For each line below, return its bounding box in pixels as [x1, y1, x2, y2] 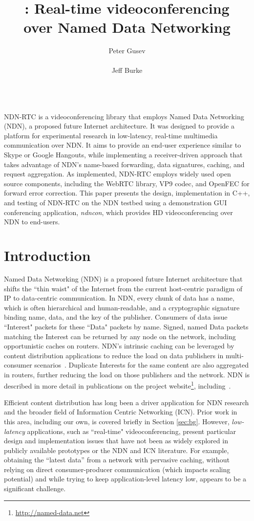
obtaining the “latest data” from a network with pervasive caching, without [4, 455, 230, 465]
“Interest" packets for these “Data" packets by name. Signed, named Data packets [4, 321, 249, 331]
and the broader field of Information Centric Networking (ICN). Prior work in [4, 407, 237, 417]
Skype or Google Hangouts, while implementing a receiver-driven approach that [4, 150, 243, 160]
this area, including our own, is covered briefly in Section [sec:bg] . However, [4, 416, 230, 426]
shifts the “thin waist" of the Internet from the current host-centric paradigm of [4, 283, 242, 293]
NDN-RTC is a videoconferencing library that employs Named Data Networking [4, 111, 244, 121]
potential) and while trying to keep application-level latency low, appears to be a [4, 474, 247, 484]
